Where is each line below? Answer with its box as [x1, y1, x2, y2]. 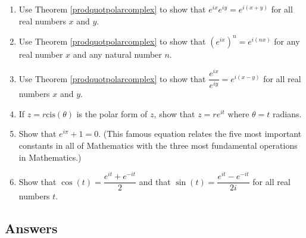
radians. [273, 107, 302, 120]
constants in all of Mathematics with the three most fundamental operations [18, 139, 298, 152]
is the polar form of [76, 107, 148, 120]
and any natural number [73, 48, 162, 60]
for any [274, 35, 300, 47]
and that [139, 175, 171, 187]
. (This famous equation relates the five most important [98, 127, 302, 140]
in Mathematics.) [18, 151, 82, 163]
